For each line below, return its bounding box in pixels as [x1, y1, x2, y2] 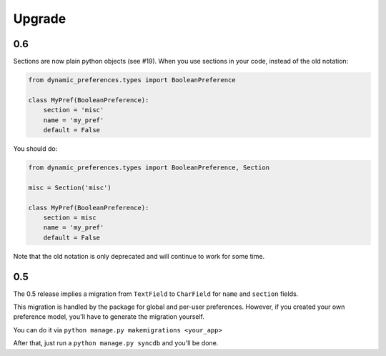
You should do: [13, 144, 58, 153]
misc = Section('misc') [28, 183, 112, 192]
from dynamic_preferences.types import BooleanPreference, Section [28, 163, 270, 172]
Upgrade [13, 11, 66, 26]
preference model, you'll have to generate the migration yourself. [13, 312, 205, 321]
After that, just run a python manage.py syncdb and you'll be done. [13, 339, 219, 347]
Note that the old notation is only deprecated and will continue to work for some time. [13, 252, 264, 260]
